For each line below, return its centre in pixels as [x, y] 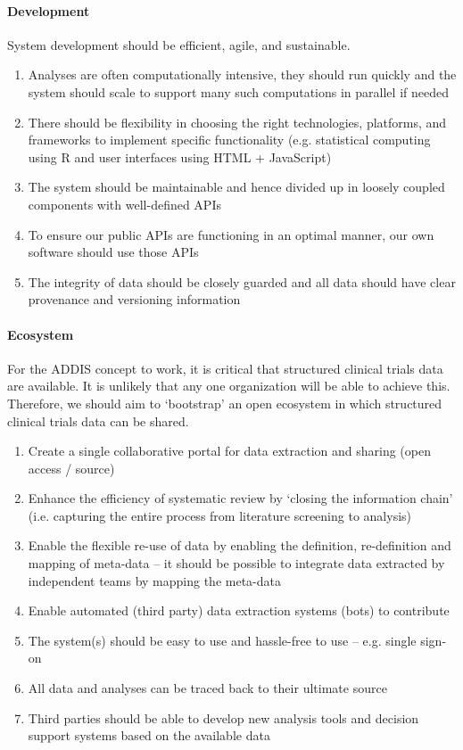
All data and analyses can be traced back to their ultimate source [207, 688]
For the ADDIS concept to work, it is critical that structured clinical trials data [225, 368]
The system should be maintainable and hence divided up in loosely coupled [236, 187]
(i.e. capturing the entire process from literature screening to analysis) [220, 515]
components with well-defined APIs [124, 204]
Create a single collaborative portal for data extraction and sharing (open [229, 451]
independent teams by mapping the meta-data [154, 580]
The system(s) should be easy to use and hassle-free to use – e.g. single [222, 640]
